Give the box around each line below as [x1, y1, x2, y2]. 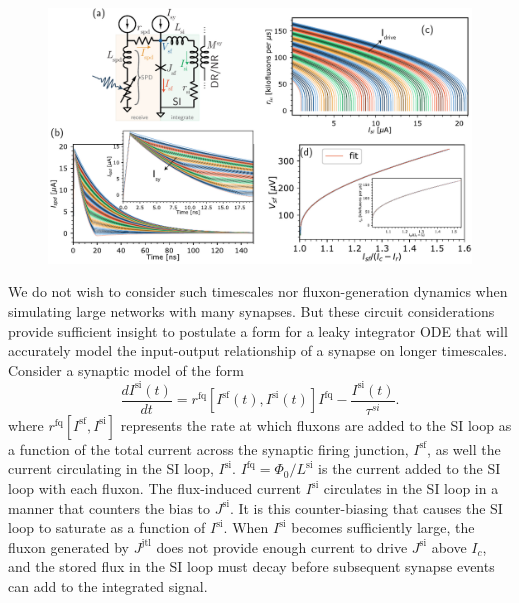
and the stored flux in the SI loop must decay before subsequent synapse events [8, 556, 495, 577]
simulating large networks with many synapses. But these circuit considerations [8, 301, 495, 322]
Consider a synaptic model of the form [8, 359, 244, 380]
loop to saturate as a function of [8, 517, 206, 538]
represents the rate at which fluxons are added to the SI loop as [120, 414, 512, 435]
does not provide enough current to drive [156, 536, 408, 557]
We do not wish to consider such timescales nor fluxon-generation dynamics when [8, 281, 508, 302]
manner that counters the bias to [8, 497, 211, 518]
